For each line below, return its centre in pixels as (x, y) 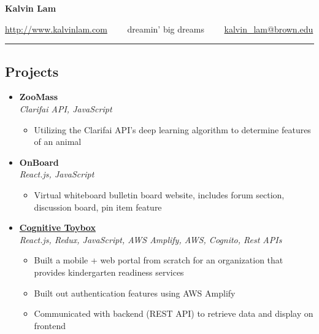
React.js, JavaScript (57, 174)
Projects (32, 71)
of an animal (58, 142)
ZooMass (39, 97)
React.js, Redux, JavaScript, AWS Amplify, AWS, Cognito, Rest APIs (151, 239)
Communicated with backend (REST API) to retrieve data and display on (174, 313)
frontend (50, 325)
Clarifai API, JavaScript (66, 108)
